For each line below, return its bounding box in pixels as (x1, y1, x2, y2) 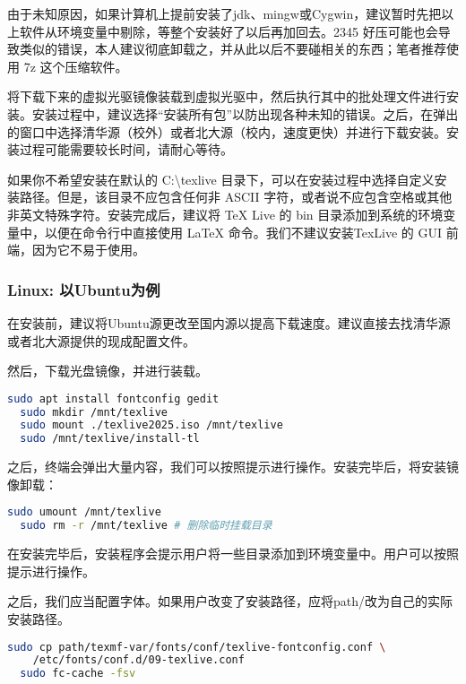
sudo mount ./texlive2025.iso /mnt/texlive (20, 419, 283, 432)
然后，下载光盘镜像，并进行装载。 (7, 361, 208, 380)
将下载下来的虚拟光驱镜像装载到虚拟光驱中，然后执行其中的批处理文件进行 (7, 87, 446, 106)
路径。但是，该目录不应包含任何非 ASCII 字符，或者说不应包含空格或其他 (19, 187, 453, 206)
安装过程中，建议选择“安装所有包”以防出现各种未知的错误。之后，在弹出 (31, 104, 459, 123)
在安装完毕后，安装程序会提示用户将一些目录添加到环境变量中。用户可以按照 (7, 544, 459, 563)
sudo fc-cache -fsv (20, 667, 136, 680)
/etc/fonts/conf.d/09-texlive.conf (32, 654, 245, 667)
